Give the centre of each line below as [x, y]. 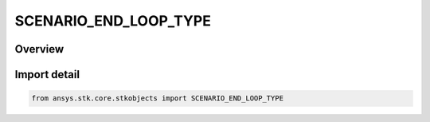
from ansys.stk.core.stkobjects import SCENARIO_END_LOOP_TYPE [158, 98]
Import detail [47, 75]
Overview [39, 49]
